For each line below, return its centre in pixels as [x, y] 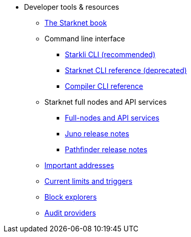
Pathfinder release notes [106, 149]
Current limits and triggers [89, 181]
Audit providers [70, 213]
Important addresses [79, 165]
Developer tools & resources [72, 7]
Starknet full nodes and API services [106, 102]
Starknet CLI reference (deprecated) [126, 70]
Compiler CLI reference [104, 86]
